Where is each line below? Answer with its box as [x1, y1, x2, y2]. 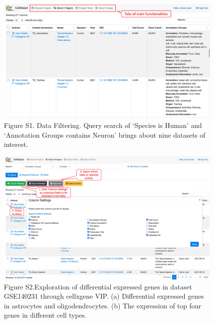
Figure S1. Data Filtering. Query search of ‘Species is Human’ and [4, 120, 202, 130]
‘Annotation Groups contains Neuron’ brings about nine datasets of [4, 129, 206, 140]
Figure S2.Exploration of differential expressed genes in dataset [4, 281, 192, 291]
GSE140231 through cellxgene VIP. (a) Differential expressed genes [4, 291, 204, 301]
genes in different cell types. [4, 310, 87, 320]
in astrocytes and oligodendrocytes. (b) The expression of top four [4, 300, 201, 310]
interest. [4, 139, 28, 149]
